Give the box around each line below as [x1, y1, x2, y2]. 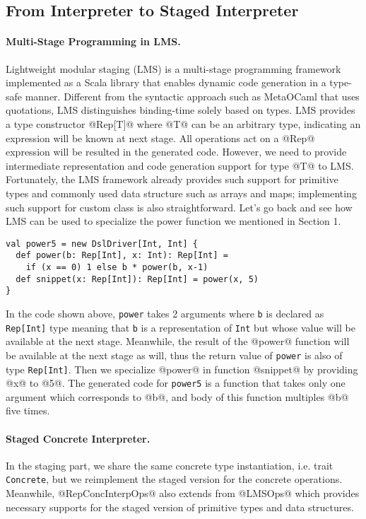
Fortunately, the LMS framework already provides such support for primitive [6, 172, 338, 187]
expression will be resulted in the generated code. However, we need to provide [6, 144, 347, 159]
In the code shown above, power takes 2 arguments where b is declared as [6, 305, 324, 320]
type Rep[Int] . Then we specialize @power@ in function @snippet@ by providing [6, 361, 358, 376]
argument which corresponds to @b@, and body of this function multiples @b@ [6, 389, 349, 404]
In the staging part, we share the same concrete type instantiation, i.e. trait [6, 457, 333, 472]
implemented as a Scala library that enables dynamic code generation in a [6, 75, 326, 90]
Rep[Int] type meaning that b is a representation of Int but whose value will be [6, 320, 355, 334]
